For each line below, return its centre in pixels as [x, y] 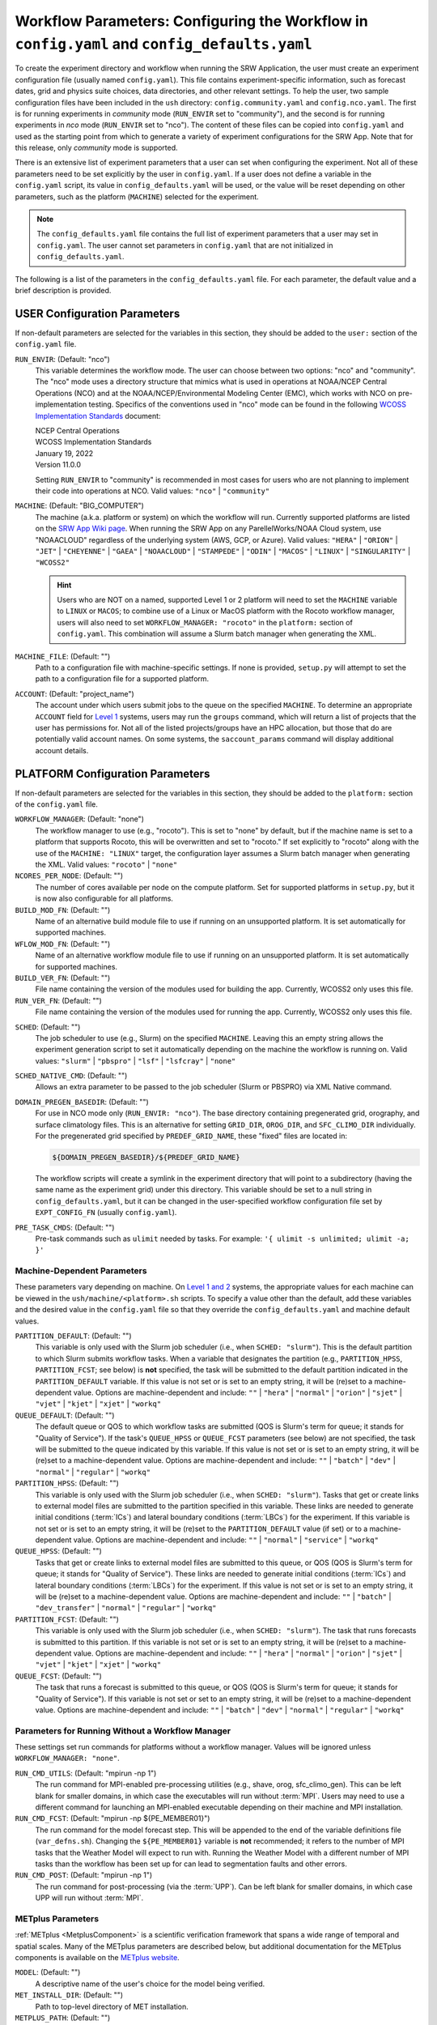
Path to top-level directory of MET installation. [112, 2006]
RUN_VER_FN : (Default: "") [59, 1000]
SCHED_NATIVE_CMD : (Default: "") [71, 1076]
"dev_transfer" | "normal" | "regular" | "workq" [126, 1608]
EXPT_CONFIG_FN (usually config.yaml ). [106, 1213]
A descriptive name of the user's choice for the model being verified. [150, 1984]
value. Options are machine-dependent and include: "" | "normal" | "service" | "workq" [226, 1540]
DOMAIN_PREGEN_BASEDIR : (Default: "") [82, 1102]
